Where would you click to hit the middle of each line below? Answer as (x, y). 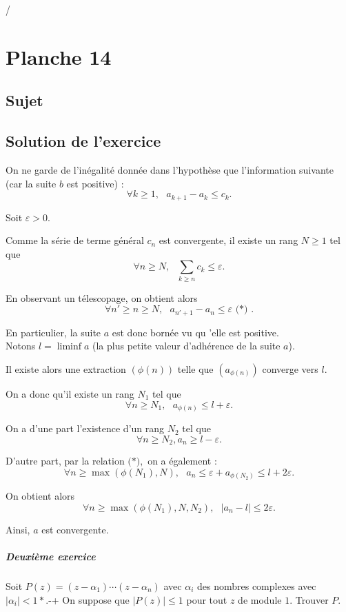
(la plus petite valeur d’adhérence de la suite (186, 346)
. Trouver (309, 599)
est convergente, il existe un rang (228, 240)
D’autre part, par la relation (65, 461)
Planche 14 (59, 56)
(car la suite (31, 183)
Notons (21, 346)
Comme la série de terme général (75, 240)
